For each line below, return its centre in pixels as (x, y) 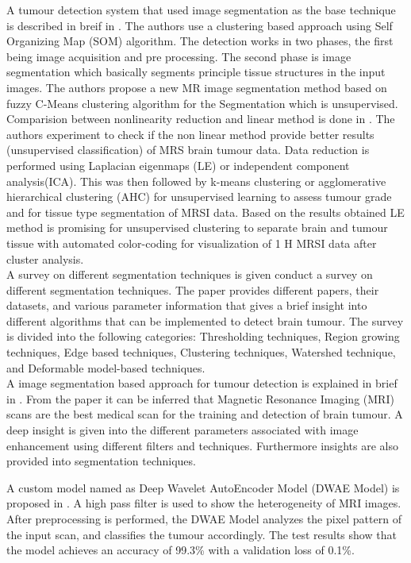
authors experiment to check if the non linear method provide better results (190, 134)
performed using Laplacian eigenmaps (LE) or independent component (178, 165)
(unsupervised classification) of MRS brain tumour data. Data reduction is (188, 150)
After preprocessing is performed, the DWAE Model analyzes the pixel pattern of (204, 519)
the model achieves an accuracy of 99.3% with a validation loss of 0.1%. (181, 550)
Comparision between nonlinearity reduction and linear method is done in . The (201, 119)
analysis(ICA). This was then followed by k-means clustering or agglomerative (196, 181)
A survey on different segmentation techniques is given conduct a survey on (190, 274)
